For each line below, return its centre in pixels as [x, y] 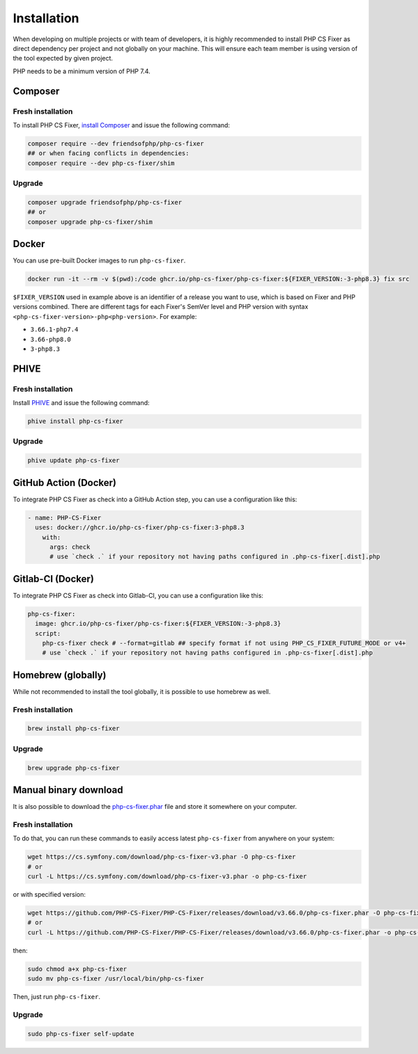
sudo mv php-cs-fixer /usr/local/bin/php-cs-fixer [116, 979]
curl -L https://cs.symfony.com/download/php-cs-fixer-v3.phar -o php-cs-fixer [167, 876]
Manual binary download [68, 790]
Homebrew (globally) [60, 675]
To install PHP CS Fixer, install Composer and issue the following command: [121, 125]
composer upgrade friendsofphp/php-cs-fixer [105, 202]
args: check [70, 547]
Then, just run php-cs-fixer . [57, 997]
